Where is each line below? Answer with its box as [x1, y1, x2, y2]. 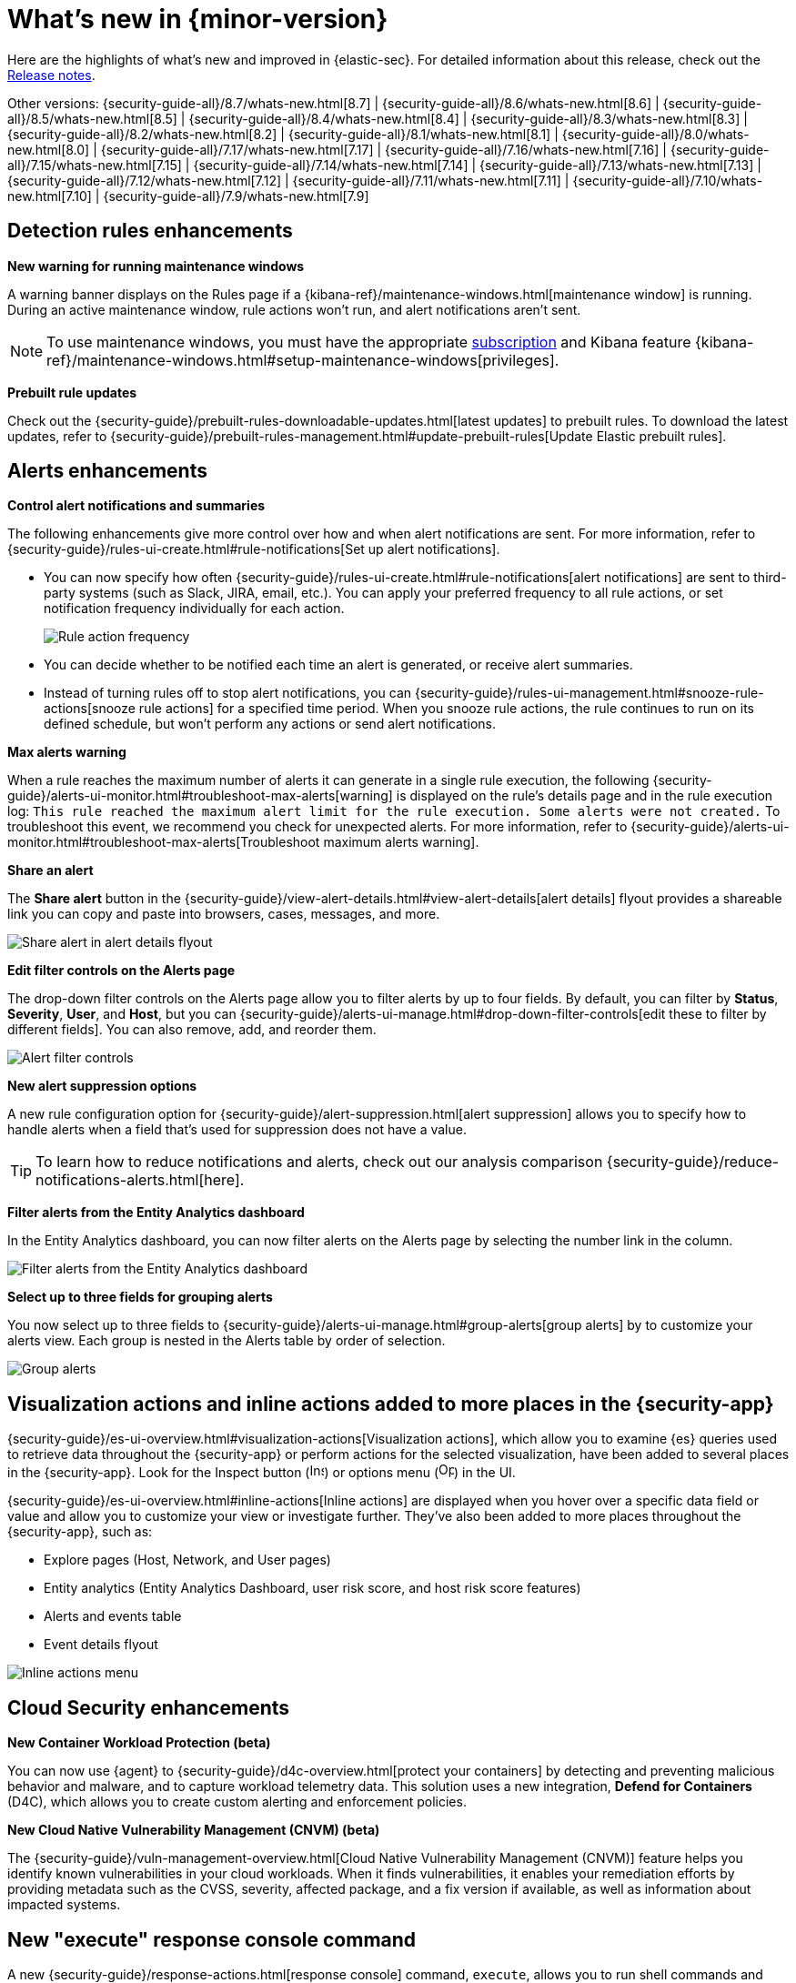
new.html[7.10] [7, 187, 92, 204]
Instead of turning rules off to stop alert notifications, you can [44, 685, 412, 701]
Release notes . [7, 66, 96, 83]
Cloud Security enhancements [7, 1696, 290, 1719]
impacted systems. [7, 1897, 121, 1913]
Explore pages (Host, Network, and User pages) [44, 1552, 331, 1568]
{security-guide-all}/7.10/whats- [572, 172, 763, 188]
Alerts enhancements [7, 459, 207, 483]
